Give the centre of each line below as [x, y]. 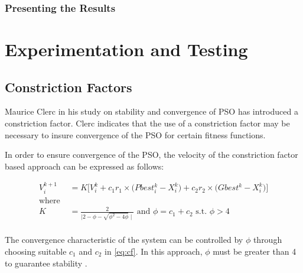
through [268, 240]
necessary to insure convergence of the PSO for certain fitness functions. [135, 134]
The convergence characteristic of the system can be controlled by [124, 240]
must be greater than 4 [255, 251]
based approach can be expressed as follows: [84, 166]
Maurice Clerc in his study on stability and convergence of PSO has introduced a [151, 111]
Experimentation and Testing [126, 49]
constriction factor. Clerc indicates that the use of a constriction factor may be [147, 123]
